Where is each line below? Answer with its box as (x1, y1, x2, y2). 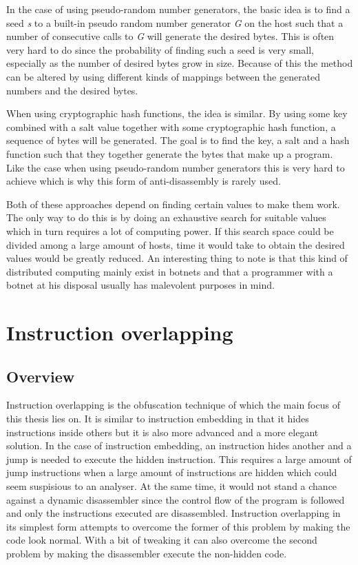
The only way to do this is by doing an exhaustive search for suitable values (6, 210, 326, 225)
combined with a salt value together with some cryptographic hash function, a (6, 119, 336, 134)
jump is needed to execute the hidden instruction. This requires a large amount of (6, 451, 352, 466)
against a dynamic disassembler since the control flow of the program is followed (6, 492, 345, 506)
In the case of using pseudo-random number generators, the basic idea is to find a (6, 2, 350, 16)
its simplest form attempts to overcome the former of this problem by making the (6, 519, 350, 533)
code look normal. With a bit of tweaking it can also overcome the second (6, 533, 317, 547)
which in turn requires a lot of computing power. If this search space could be (6, 223, 334, 238)
